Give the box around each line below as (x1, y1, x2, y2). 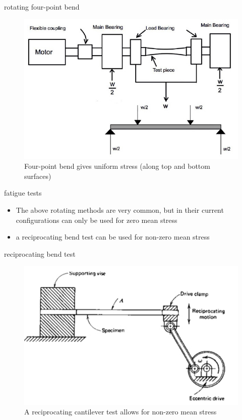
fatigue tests (4, 188, 42, 198)
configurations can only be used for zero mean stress (16, 214, 177, 225)
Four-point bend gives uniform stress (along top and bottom (24, 161, 210, 171)
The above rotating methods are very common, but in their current (16, 204, 224, 215)
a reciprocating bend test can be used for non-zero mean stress (16, 231, 210, 242)
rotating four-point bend (4, 2, 80, 12)
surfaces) (24, 170, 51, 181)
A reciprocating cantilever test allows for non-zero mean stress (24, 406, 217, 417)
